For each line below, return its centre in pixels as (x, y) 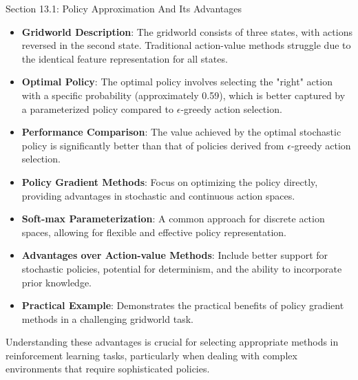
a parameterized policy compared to (98, 108)
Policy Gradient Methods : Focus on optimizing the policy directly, (170, 181)
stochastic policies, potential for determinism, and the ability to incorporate (182, 268)
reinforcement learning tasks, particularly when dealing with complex (151, 355)
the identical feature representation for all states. (125, 58)
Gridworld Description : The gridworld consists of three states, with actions (187, 31)
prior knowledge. (57, 282)
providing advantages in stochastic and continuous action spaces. (158, 195)
